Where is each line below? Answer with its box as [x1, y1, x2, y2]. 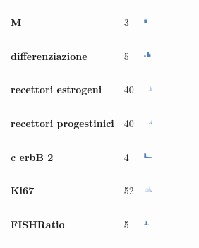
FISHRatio [11, 216, 65, 231]
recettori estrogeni [11, 82, 102, 97]
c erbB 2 [11, 149, 54, 164]
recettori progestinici [11, 116, 114, 131]
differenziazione [11, 48, 88, 63]
